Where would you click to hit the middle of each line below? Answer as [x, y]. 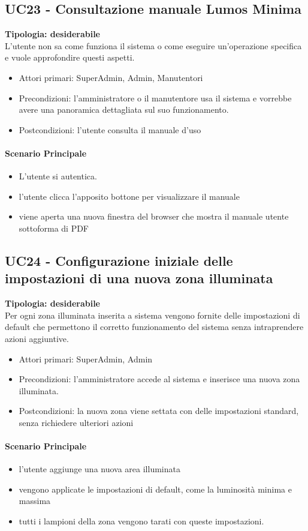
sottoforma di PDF [54, 228]
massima [35, 501]
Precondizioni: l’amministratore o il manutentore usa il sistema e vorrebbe [155, 97]
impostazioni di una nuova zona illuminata [139, 278]
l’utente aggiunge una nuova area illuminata [99, 469]
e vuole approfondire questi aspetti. [70, 57]
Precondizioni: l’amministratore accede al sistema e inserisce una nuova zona [159, 379]
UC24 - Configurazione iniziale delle [119, 260]
